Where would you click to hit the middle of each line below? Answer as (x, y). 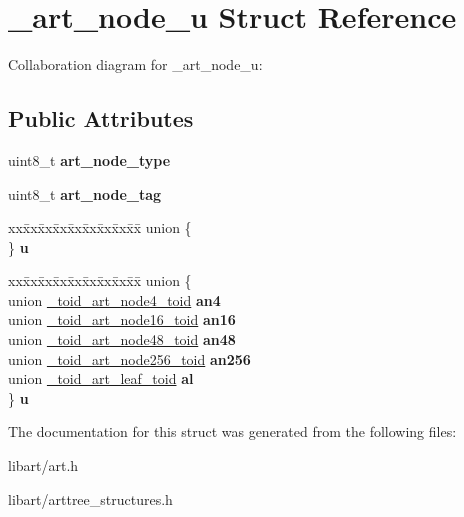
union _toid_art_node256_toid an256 (129, 358)
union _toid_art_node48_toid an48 (122, 339)
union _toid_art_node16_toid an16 (122, 319)
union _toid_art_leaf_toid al (101, 378)
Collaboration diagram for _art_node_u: (135, 64)
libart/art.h (43, 465)
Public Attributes (101, 118)
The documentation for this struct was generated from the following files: (232, 431)
